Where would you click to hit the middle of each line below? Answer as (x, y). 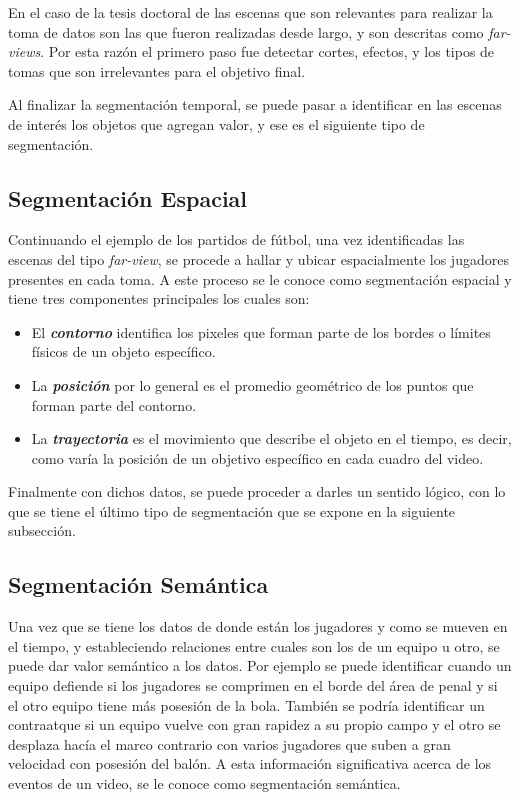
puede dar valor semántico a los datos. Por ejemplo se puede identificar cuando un (260, 665)
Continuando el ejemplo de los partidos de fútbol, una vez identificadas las (236, 239)
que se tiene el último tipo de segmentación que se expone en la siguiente (232, 510)
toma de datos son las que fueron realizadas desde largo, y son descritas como (246, 31)
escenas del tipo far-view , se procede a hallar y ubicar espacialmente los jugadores (258, 258)
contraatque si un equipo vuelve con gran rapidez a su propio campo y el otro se (254, 724)
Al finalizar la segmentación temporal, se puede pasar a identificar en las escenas (255, 104)
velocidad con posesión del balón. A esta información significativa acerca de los (250, 763)
